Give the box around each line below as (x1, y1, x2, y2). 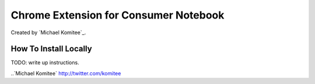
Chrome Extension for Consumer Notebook (10, 9, 225, 21)
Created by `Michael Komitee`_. (10, 29, 86, 36)
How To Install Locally (10, 44, 93, 54)
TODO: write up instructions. (10, 59, 79, 66)
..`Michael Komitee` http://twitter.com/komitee (10, 70, 121, 76)
